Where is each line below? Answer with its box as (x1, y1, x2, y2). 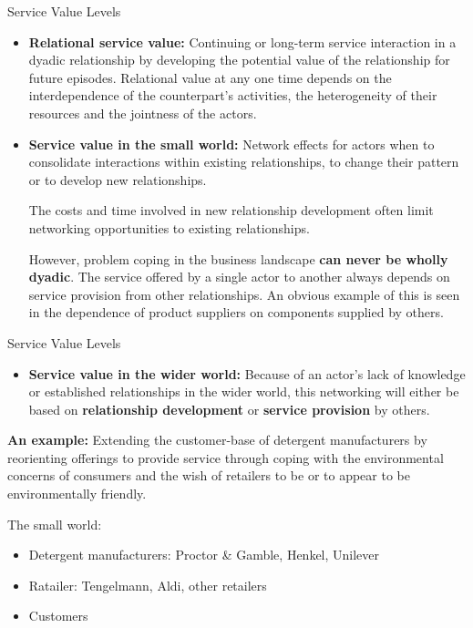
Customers (28, 606, 88, 625)
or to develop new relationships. (28, 170, 207, 189)
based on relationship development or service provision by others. (28, 399, 430, 418)
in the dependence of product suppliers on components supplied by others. (28, 303, 444, 322)
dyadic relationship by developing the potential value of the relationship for (28, 50, 450, 69)
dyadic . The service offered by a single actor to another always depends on (28, 267, 450, 286)
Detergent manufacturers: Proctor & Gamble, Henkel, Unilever (28, 545, 380, 564)
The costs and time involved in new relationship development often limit (28, 201, 434, 220)
